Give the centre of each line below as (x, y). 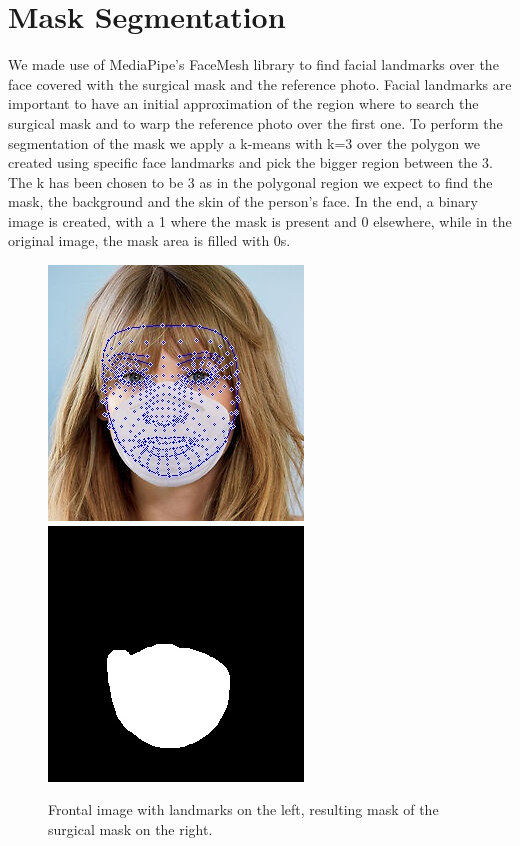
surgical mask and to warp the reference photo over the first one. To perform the (255, 122)
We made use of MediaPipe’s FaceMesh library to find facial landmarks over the (253, 64)
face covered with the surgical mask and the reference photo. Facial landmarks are (260, 83)
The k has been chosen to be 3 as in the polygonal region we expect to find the (250, 181)
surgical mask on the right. (130, 828)
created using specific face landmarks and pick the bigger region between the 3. (250, 162)
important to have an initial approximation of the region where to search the (243, 103)
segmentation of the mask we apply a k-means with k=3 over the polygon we (244, 142)
